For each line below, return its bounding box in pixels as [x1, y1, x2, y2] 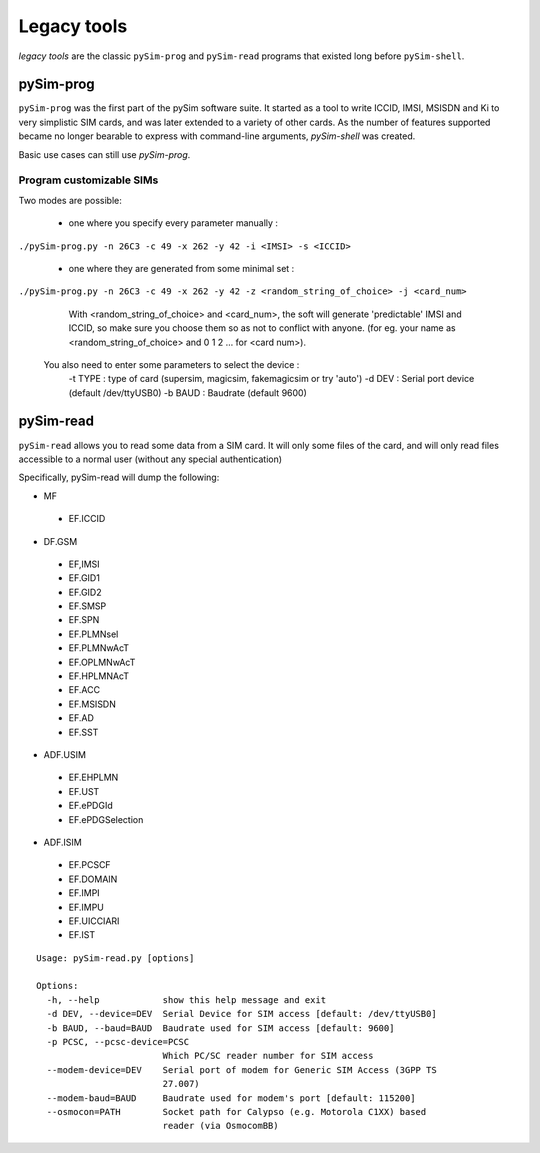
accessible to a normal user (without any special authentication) [18, 453, 283, 465]
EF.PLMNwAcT [68, 642, 130, 654]
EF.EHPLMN [68, 771, 119, 784]
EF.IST [68, 929, 95, 941]
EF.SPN [68, 614, 100, 626]
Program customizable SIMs [18, 173, 159, 187]
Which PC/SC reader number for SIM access [162, 1050, 374, 1062]
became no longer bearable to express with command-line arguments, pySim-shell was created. [18, 130, 416, 142]
